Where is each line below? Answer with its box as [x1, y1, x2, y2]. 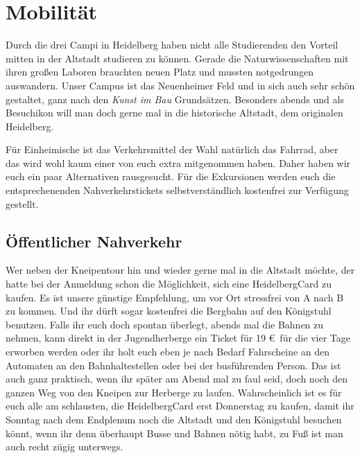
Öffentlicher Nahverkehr [6, 230, 182, 252]
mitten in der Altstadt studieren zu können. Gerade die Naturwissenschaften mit [6, 51, 349, 65]
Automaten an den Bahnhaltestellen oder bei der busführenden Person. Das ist [6, 358, 341, 372]
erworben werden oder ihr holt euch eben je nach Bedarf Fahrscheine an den [6, 344, 330, 359]
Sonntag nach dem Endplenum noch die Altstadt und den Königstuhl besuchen [6, 412, 342, 426]
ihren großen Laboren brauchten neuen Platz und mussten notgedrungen [6, 64, 314, 79]
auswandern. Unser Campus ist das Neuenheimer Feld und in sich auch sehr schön [6, 78, 355, 92]
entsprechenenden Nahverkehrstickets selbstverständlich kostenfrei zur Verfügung [6, 183, 349, 197]
